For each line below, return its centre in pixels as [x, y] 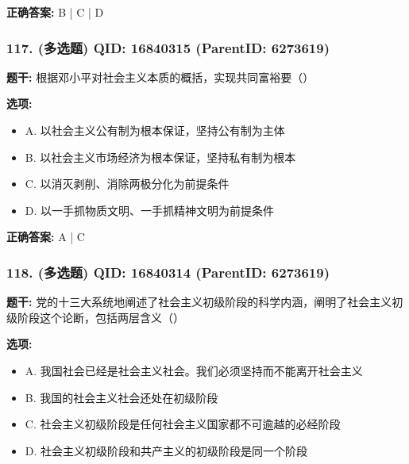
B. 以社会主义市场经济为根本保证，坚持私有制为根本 [160, 157]
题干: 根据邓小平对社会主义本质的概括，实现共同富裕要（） [160, 77]
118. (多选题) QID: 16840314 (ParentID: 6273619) [168, 272]
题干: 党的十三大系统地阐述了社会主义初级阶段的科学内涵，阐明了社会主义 [199, 302]
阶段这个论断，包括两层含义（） [100, 317]
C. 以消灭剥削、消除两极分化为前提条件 [127, 184]
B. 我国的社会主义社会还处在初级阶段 [122, 397]
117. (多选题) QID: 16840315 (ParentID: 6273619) [168, 47]
